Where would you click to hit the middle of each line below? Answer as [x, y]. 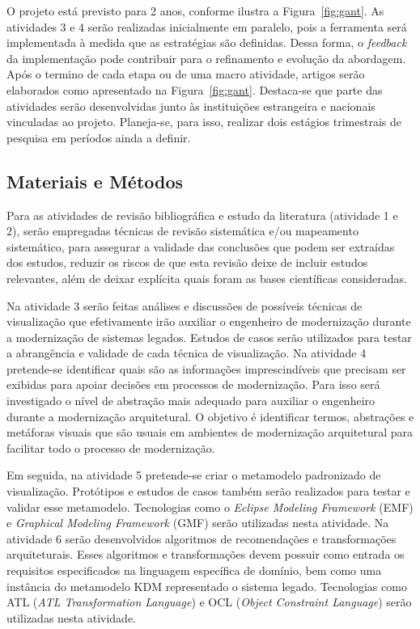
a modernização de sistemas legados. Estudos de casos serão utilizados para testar [209, 337]
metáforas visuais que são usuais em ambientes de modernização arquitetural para [210, 432]
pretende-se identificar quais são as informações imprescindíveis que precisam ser [206, 368]
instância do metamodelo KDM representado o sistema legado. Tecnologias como [207, 586]
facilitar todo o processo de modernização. [111, 447]
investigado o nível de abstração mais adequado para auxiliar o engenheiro [191, 401]
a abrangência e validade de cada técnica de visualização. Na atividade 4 [187, 353]
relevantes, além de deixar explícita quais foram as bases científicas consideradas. [207, 278]
